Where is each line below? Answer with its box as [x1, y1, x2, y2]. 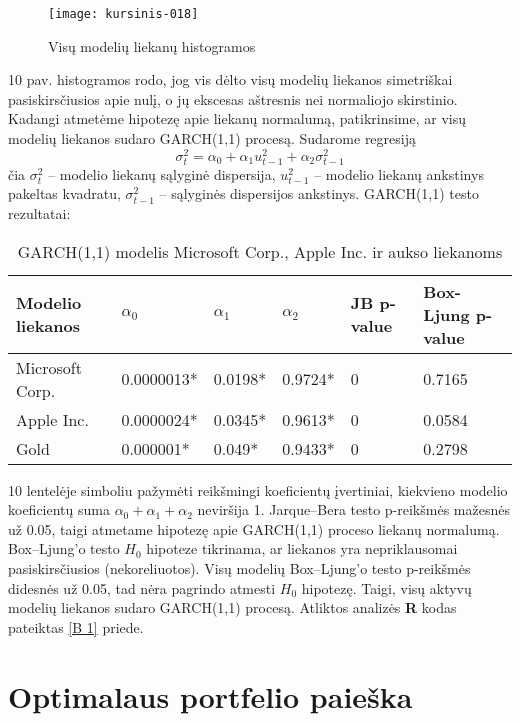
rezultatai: [8, 203, 71, 224]
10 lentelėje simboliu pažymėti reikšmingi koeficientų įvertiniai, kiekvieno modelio [8, 479, 508, 500]
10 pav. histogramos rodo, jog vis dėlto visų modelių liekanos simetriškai [8, 69, 453, 90]
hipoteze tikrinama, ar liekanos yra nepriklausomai [146, 538, 458, 559]
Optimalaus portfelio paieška [8, 675, 413, 716]
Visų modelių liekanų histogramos [48, 35, 256, 56]
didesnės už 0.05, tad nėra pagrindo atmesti [8, 577, 276, 598]
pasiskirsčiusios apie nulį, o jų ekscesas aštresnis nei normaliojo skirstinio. [8, 88, 458, 109]
